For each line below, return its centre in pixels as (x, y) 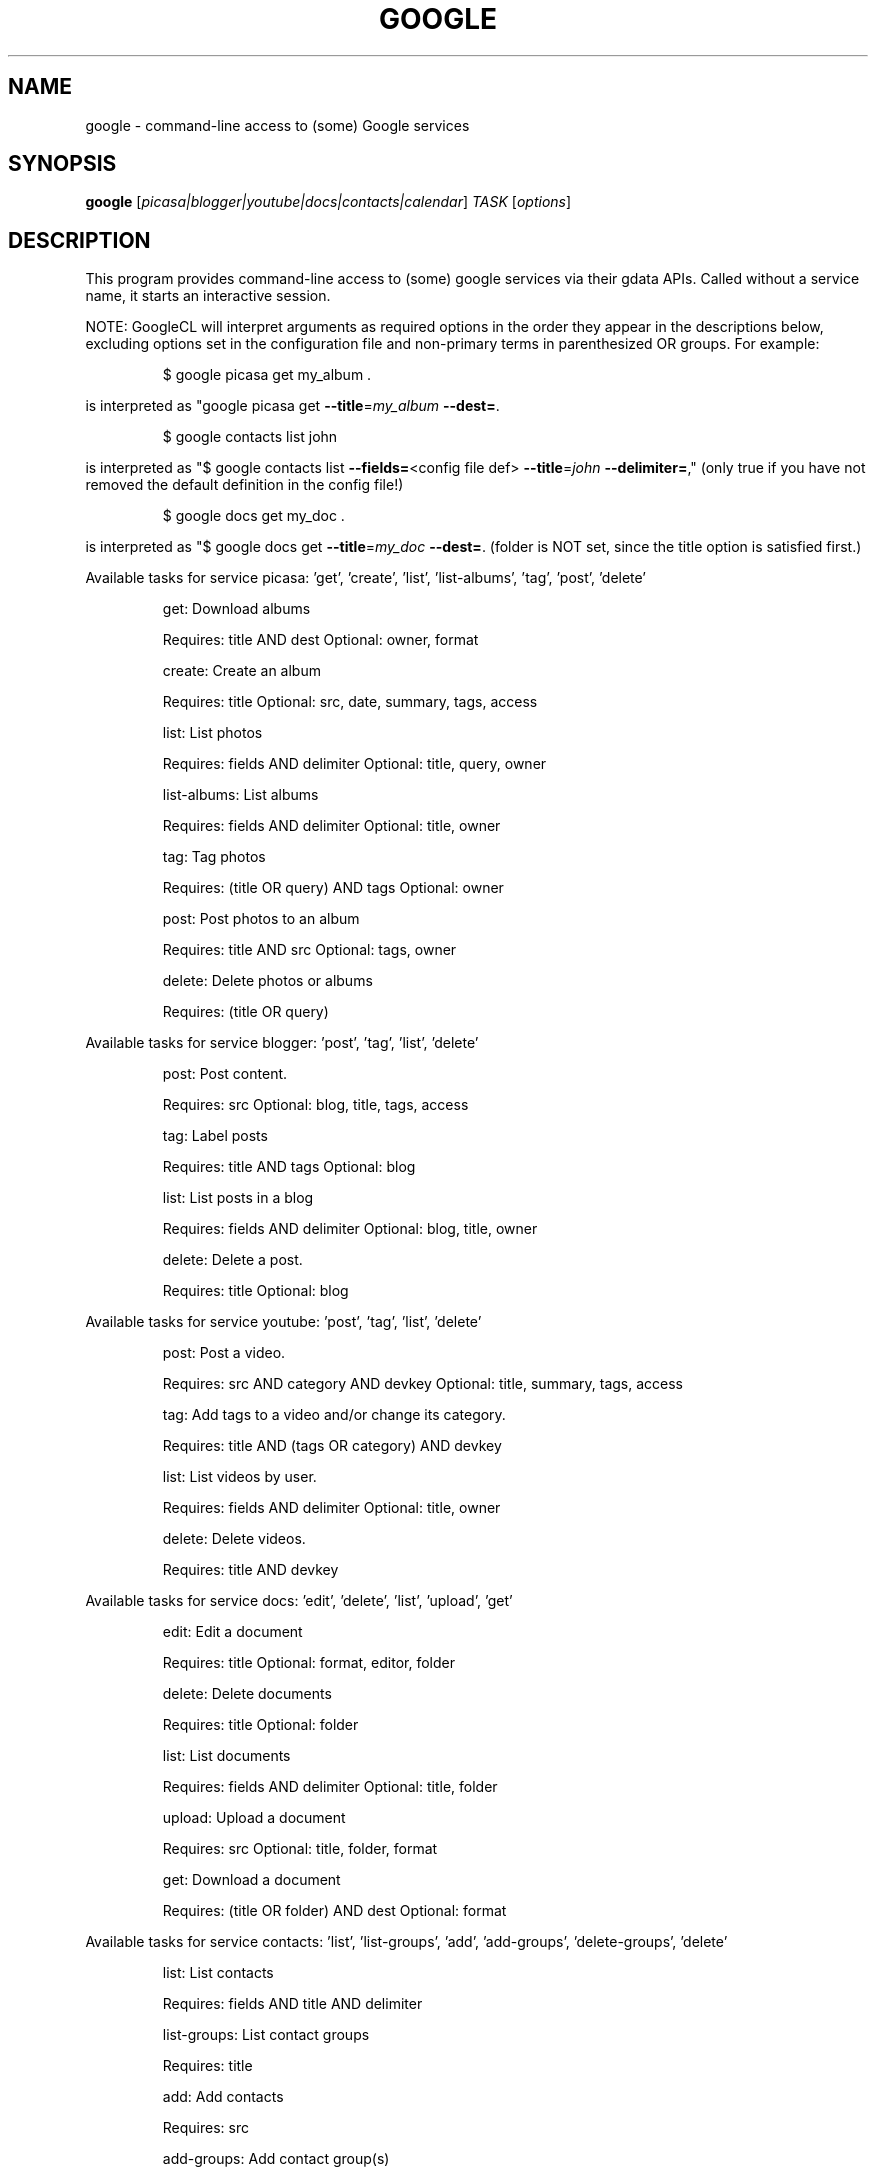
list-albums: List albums (240, 795)
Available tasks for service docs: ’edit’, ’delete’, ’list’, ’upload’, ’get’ (299, 1601)
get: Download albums (236, 609)
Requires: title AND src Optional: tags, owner (309, 950)
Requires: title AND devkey (250, 1570)
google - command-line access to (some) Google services (277, 125)
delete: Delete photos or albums (267, 981)
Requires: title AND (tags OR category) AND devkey (332, 1446)
